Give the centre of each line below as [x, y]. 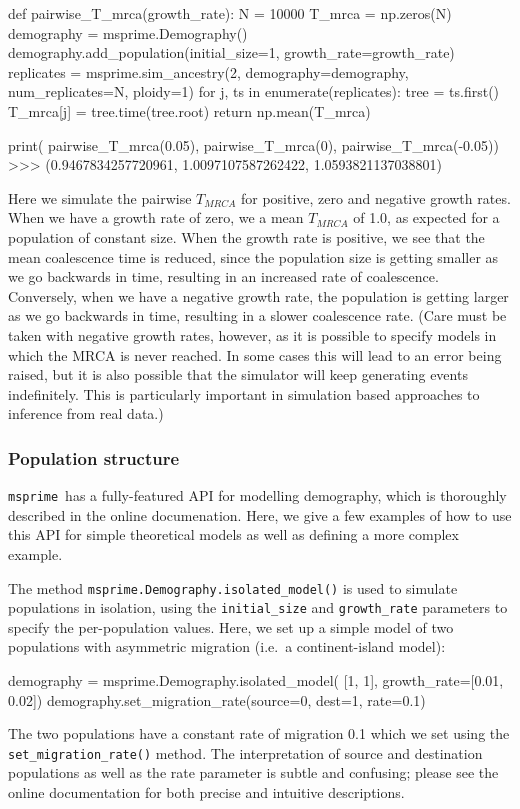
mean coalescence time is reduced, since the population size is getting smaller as [253, 256]
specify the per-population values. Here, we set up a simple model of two [231, 626]
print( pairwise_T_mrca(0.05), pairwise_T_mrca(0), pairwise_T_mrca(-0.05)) [253, 144]
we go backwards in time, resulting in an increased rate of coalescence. [223, 276]
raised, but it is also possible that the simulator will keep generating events [238, 374]
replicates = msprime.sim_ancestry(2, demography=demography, [208, 71]
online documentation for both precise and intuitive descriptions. [206, 792]
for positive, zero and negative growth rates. [375, 197]
